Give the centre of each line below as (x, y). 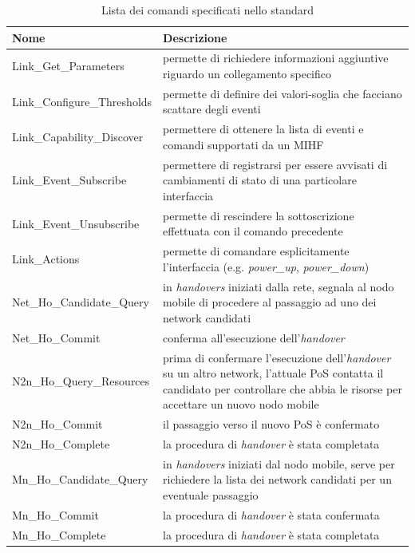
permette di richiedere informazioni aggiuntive (276, 58)
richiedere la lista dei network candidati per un (277, 479)
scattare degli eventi (212, 109)
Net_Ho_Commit (56, 337)
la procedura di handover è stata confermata (271, 514)
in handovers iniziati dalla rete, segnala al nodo (279, 286)
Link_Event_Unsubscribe (76, 223)
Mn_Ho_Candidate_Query (80, 479)
